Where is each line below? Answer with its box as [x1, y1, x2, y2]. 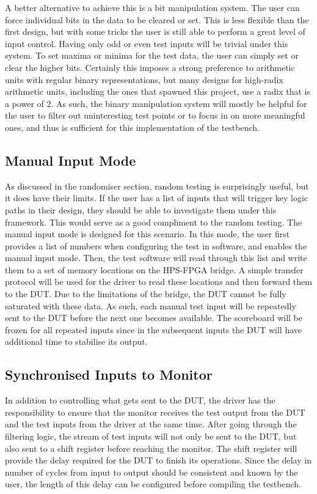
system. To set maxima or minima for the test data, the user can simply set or [5, 49, 299, 62]
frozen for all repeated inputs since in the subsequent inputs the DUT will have [5, 323, 302, 336]
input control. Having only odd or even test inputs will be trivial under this [5, 37, 288, 50]
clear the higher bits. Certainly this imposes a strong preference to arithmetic [5, 61, 295, 73]
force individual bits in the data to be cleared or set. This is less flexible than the [5, 13, 309, 26]
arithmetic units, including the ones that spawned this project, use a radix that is [5, 85, 310, 98]
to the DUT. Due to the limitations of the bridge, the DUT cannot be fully [5, 287, 286, 300]
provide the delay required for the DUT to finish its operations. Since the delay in [5, 454, 312, 466]
